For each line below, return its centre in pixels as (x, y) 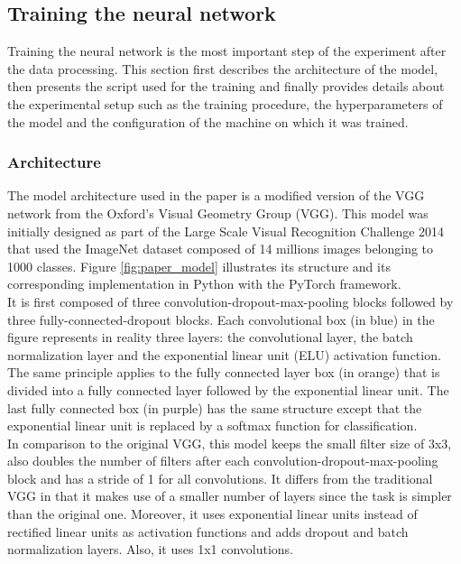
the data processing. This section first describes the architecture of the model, (223, 68)
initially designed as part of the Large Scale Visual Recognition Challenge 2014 (226, 231)
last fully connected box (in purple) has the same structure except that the (215, 407)
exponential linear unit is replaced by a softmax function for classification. (212, 425)
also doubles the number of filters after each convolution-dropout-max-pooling (223, 461)
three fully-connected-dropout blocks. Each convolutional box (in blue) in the (221, 319)
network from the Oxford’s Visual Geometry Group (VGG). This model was (218, 213)
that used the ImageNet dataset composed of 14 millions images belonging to (221, 249)
